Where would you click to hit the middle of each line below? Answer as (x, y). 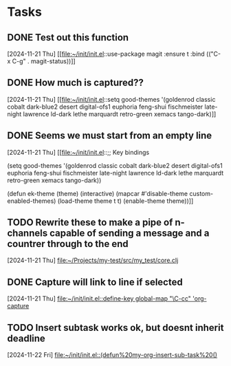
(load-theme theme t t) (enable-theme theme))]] (125, 201)
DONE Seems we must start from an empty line (110, 136)
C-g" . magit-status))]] (44, 61)
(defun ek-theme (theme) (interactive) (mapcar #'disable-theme (98, 193)
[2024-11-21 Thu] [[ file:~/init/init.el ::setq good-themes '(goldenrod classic (111, 99)
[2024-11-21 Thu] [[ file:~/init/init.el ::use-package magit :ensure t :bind (106, 54)
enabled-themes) (32, 201)
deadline (26, 338)
